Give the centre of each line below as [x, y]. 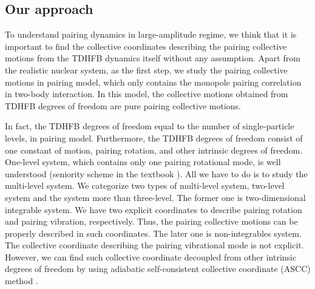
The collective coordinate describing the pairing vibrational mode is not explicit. [154, 245]
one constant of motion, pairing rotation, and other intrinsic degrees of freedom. [154, 150]
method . [22, 281]
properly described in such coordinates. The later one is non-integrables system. [153, 233]
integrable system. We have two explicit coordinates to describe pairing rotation [154, 209]
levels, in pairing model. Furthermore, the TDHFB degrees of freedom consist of [154, 138]
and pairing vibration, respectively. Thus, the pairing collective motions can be [151, 221]
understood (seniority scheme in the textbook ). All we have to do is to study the [156, 173]
